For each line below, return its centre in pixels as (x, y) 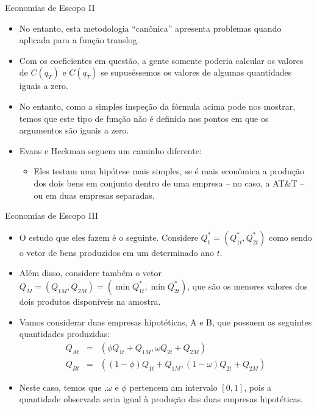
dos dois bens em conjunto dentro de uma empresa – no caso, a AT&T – (169, 183)
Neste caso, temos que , (63, 387)
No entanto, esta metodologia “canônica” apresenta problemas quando (150, 28)
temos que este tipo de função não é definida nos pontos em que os (144, 118)
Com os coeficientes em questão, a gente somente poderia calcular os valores (161, 60)
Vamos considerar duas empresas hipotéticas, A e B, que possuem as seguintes (166, 322)
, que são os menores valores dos (248, 286)
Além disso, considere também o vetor (91, 273)
